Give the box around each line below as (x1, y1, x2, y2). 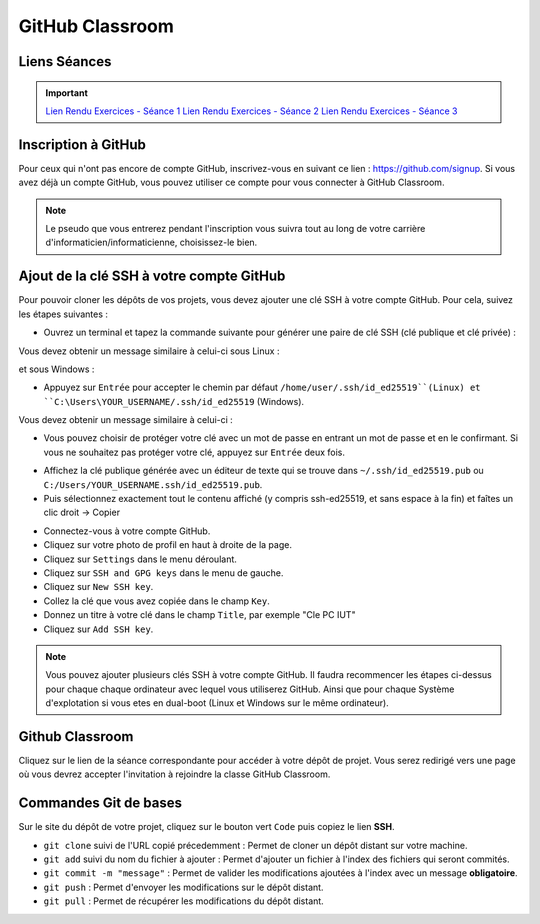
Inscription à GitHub (18, 136, 147, 153)
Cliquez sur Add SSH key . (43, 623, 154, 635)
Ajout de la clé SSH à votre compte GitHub (18, 268, 286, 285)
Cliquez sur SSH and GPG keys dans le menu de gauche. (43, 566, 284, 579)
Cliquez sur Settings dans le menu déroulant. (43, 553, 237, 565)
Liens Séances (18, 53, 112, 70)
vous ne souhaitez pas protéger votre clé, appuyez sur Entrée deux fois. (43, 446, 345, 458)
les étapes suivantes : (18, 308, 109, 320)
